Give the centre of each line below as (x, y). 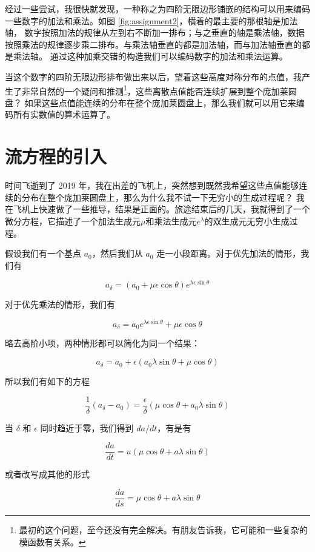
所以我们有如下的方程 (47, 381)
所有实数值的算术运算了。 (64, 114)
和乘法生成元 (171, 220)
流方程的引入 (56, 156)
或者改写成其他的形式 (47, 474)
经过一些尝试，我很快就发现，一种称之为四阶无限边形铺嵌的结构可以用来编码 (157, 8)
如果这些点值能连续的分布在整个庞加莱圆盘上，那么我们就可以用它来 (160, 102)
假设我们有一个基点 (43, 253)
